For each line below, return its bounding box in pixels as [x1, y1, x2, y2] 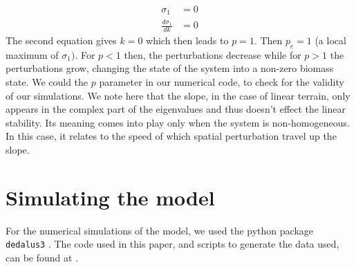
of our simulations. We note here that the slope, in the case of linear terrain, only [6, 88, 350, 102]
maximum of [6, 47, 59, 62]
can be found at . [6, 250, 79, 264]
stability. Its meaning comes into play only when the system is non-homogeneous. [6, 115, 350, 129]
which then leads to [146, 33, 229, 48]
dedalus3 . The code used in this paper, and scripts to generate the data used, [6, 237, 339, 251]
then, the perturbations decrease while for [124, 47, 301, 62]
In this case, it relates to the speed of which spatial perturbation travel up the [6, 129, 337, 143]
